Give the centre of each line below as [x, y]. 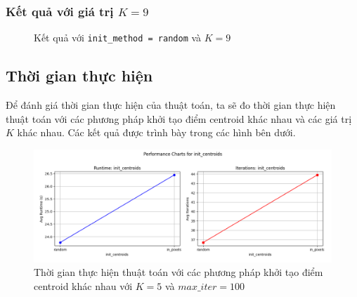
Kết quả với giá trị [60, 11]
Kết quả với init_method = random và [118, 38]
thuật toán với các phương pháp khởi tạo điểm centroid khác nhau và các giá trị [179, 118]
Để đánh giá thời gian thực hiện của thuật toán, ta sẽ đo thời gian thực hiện [171, 105]
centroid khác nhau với [83, 285]
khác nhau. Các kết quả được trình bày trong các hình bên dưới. [156, 132]
